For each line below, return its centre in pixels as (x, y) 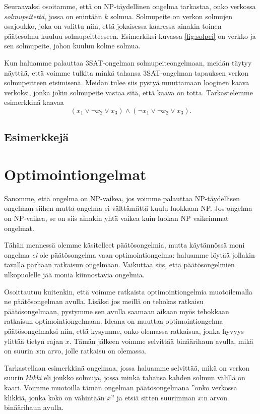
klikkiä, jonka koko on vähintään (54, 397)
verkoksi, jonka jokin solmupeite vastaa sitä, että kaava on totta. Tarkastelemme (128, 92)
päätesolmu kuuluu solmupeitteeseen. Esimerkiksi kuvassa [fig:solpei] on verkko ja (130, 36)
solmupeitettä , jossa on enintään (53, 16)
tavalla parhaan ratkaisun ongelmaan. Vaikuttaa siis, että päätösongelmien (119, 264)
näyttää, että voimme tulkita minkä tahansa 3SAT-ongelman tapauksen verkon (126, 72)
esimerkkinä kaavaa (34, 102)
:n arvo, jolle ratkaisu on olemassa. (93, 351)
